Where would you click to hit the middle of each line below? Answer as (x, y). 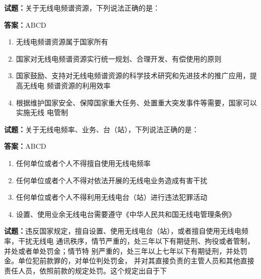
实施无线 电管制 (42, 112)
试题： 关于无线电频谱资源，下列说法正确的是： (82, 8)
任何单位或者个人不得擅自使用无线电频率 (83, 163)
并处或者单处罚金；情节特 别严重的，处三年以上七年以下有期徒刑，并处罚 (126, 250)
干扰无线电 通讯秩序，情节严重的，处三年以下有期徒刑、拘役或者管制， (136, 240)
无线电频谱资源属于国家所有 (62, 42)
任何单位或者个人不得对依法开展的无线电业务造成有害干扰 (112, 180)
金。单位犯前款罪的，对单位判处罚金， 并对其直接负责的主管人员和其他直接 (129, 261)
